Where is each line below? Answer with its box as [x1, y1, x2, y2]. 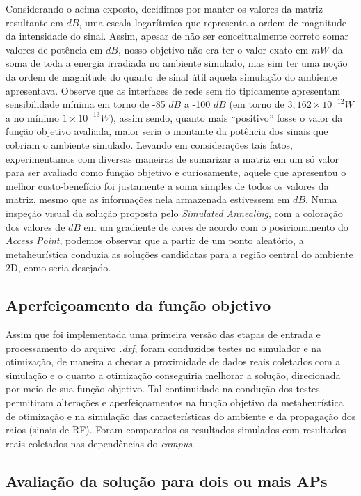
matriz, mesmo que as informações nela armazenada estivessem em [6, 192, 290, 207]
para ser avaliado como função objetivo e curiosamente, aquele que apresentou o [6, 165, 346, 179]
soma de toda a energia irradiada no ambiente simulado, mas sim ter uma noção [6, 56, 348, 70]
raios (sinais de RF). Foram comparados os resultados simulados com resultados [6, 422, 346, 437]
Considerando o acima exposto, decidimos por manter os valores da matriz [6, 1, 323, 15]
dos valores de [6, 219, 65, 234]
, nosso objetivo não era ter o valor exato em [118, 42, 309, 56]
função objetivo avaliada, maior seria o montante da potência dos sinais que [6, 124, 328, 138]
